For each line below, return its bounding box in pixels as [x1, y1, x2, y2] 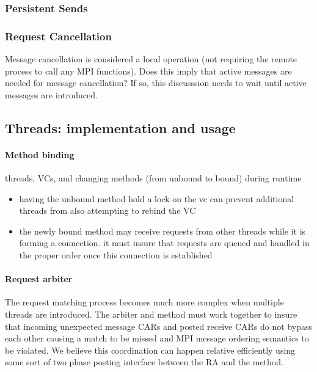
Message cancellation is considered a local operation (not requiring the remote [5, 53, 297, 65]
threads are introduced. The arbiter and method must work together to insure [5, 307, 297, 320]
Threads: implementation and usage [5, 118, 236, 137]
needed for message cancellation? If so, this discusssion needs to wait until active [5, 76, 307, 89]
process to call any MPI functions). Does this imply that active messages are [5, 64, 292, 77]
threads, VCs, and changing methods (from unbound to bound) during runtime [5, 172, 302, 184]
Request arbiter [5, 272, 73, 285]
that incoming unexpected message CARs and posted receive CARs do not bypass [5, 319, 312, 332]
